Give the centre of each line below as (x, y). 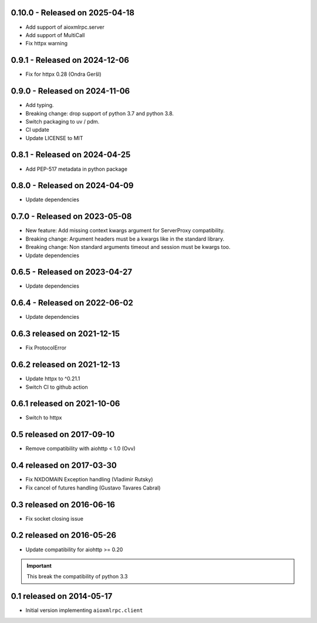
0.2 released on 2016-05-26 (64, 535)
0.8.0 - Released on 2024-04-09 (72, 186)
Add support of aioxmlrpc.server (65, 27)
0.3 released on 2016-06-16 (63, 504)
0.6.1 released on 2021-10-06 (65, 404)
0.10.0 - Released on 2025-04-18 (73, 13)
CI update (37, 130)
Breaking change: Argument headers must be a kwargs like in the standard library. (125, 239)
